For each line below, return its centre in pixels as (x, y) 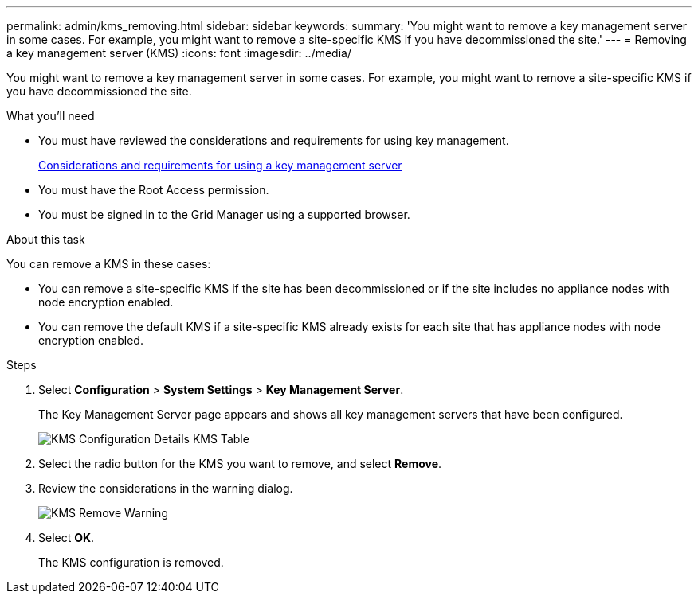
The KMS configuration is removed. (131, 562)
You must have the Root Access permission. (154, 190)
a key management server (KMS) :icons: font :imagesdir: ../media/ (179, 53)
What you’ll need (51, 116)
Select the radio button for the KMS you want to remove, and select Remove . (240, 464)
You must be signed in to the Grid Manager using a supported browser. (224, 214)
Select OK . (67, 538)
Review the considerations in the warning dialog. (166, 488)
